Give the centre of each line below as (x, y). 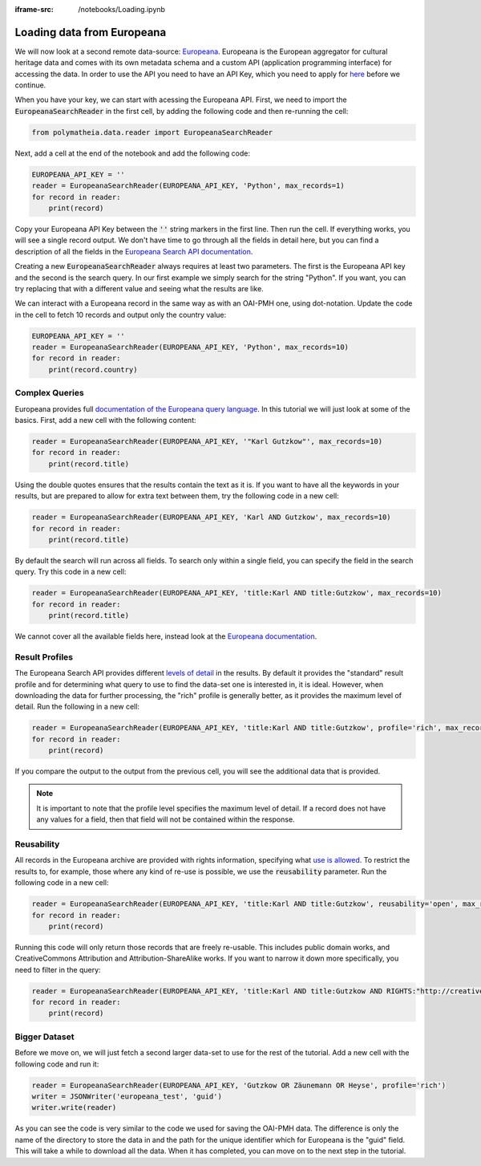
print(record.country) (93, 370)
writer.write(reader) (74, 1108)
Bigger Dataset (44, 1037)
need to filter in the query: (58, 969)
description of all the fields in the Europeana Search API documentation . (134, 251)
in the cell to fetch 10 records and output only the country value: (121, 315)
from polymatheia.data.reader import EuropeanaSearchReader (152, 132)
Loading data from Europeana (91, 32)
